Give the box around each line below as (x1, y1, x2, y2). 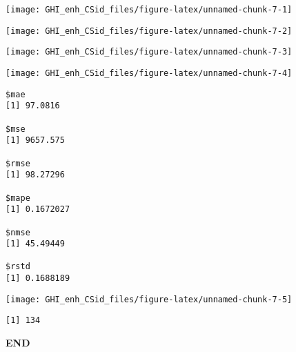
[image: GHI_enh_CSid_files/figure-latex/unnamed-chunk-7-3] (6, 47, 293, 57)
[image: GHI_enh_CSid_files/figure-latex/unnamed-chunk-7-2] (6, 26, 293, 36)
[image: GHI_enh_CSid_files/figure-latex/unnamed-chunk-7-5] (6, 294, 293, 304)
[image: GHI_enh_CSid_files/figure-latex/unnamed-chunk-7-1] (6, 5, 293, 14)
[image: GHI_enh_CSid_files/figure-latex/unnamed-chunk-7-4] (6, 68, 293, 78)
